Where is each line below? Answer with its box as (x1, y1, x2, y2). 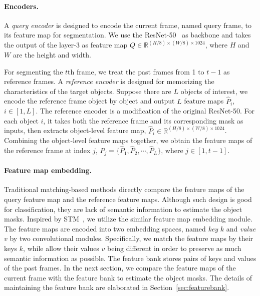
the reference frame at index (4, 145, 91, 155)
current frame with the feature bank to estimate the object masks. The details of (4, 272, 252, 282)
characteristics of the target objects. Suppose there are (4, 85, 171, 96)
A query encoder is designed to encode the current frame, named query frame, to (4, 19, 251, 30)
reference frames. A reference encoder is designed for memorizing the (4, 76, 214, 86)
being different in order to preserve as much (107, 243, 241, 253)
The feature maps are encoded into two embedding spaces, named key (4, 223, 218, 233)
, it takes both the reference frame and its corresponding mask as (43, 115, 243, 125)
